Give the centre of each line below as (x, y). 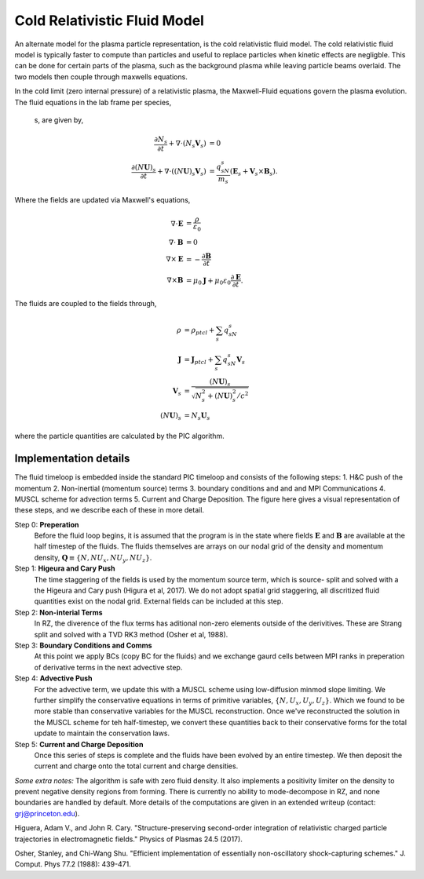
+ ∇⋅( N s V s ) (188, 144)
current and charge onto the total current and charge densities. (136, 766)
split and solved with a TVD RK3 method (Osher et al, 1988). (131, 634)
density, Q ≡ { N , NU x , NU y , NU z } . (93, 558)
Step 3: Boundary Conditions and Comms (83, 645)
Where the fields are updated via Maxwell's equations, (102, 199)
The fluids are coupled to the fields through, (86, 303)
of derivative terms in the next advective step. (108, 667)
